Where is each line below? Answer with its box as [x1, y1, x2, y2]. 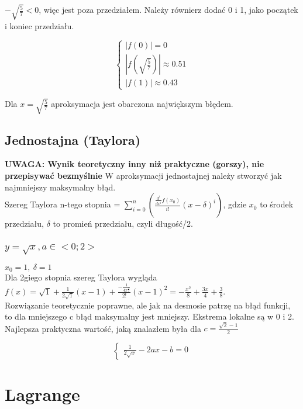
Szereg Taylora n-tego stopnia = [5, 198, 120, 210]
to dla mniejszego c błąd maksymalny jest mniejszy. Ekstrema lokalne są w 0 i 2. [5, 310, 294, 323]
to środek [260, 198, 294, 210]
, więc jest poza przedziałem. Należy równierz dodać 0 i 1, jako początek [39, 4, 298, 16]
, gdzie [223, 198, 247, 210]
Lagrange [5, 382, 80, 406]
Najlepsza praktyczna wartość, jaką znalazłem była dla [5, 322, 201, 334]
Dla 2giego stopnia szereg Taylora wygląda [5, 271, 157, 283]
